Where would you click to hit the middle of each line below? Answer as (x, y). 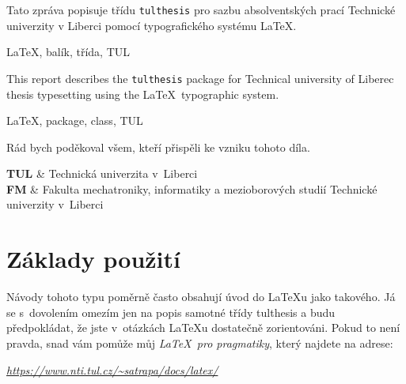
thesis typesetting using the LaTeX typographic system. (143, 94)
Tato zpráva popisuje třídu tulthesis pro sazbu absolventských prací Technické (201, 9)
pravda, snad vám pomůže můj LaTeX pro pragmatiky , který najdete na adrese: (200, 343)
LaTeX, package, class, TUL (75, 120)
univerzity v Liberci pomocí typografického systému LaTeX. (152, 25)
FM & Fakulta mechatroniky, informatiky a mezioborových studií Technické (192, 188)
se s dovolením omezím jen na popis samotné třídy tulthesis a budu (171, 312)
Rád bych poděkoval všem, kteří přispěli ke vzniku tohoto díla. (158, 147)
